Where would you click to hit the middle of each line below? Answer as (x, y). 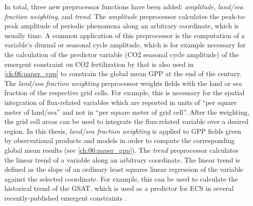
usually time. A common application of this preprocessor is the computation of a (125, 35)
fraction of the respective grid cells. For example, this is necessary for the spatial (125, 93)
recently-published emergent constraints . (66, 197)
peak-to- (234, 16)
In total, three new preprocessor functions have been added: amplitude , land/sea (124, 6)
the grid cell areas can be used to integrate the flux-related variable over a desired (126, 121)
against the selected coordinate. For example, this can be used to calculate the (121, 178)
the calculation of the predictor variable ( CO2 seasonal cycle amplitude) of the (122, 54)
